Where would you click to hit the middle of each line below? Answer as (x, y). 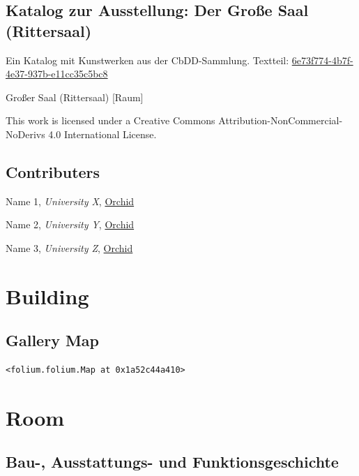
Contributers (53, 171)
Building (47, 296)
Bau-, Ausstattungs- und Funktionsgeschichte (172, 462)
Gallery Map (53, 340)
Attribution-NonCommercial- (281, 120)
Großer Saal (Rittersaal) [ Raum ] (75, 97)
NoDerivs (25, 134)
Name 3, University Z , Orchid (69, 247)
